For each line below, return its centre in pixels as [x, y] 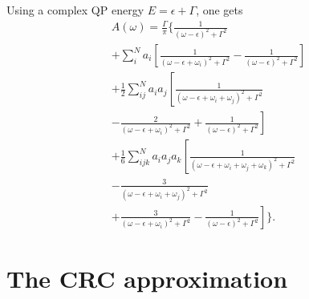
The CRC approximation [147, 278]
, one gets [220, 10]
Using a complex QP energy [75, 10]
